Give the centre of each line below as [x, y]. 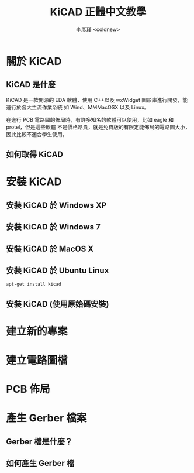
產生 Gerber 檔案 [46, 418]
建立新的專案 [37, 331]
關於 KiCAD [34, 61]
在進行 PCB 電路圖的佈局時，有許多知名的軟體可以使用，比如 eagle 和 [90, 119]
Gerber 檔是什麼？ [39, 442]
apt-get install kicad [34, 285]
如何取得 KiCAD [34, 155]
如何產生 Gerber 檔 [40, 463]
